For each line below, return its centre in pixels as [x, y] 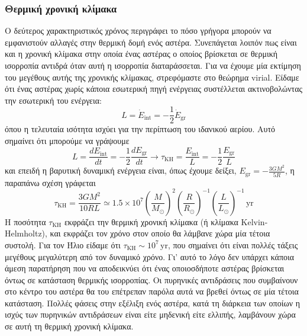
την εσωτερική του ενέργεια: [53, 100]
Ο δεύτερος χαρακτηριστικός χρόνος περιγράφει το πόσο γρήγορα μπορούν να [138, 31]
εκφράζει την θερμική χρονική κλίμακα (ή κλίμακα [151, 221]
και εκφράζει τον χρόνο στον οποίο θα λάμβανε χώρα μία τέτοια [160, 233]
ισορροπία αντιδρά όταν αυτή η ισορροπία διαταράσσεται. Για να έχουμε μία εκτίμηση [153, 65]
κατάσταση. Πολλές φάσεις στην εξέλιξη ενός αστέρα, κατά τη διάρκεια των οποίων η [152, 303]
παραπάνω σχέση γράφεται [50, 182]
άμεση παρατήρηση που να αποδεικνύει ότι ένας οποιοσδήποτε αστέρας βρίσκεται [145, 268]
